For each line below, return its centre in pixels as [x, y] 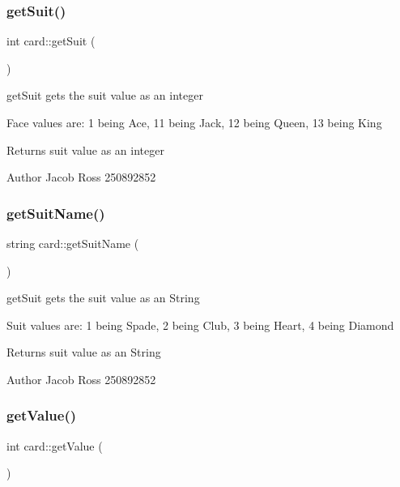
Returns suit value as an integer [85, 150]
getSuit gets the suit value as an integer [105, 95]
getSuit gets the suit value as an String [103, 298]
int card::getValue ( [55, 445]
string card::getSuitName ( [73, 243]
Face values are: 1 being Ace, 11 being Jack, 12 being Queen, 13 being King [194, 122]
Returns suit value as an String [84, 352]
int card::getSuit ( [51, 41]
